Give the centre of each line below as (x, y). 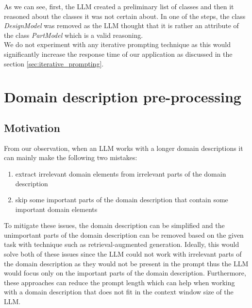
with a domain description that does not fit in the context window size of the (119, 292)
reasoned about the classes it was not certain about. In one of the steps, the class (125, 16)
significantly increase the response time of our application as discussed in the (118, 54)
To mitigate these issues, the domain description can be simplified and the (114, 225)
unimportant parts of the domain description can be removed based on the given (124, 235)
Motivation (32, 127)
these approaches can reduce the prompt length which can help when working (119, 282)
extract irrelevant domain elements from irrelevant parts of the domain (121, 173)
